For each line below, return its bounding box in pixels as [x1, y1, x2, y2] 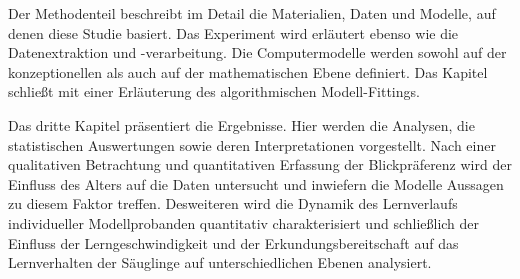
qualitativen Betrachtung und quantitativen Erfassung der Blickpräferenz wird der [8, 154, 512, 175]
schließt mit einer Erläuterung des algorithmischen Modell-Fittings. [8, 81, 420, 102]
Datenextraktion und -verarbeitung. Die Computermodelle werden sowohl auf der [8, 42, 507, 63]
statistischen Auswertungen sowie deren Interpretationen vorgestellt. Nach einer [8, 134, 496, 155]
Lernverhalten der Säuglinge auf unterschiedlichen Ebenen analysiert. [8, 252, 432, 273]
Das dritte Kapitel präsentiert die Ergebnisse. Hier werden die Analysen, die [8, 114, 475, 135]
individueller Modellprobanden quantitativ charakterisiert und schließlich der [8, 212, 480, 233]
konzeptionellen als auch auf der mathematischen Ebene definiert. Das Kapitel [8, 61, 488, 82]
